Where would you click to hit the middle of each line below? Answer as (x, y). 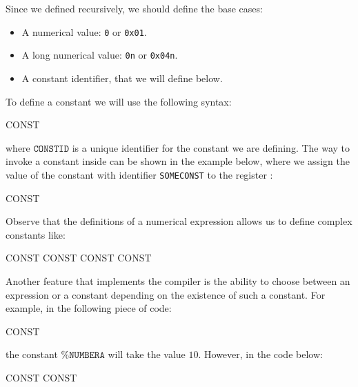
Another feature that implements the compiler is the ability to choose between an (178, 280)
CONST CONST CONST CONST (79, 258)
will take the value (147, 354)
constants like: (36, 234)
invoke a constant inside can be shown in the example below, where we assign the (178, 161)
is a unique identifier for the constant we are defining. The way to (211, 147)
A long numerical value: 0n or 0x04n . (100, 55)
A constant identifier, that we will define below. (122, 78)
